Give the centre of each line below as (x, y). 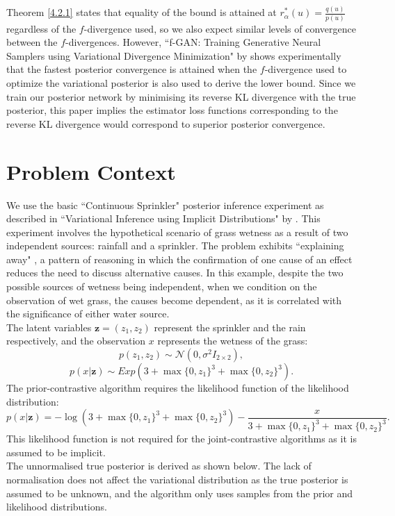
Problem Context (91, 171)
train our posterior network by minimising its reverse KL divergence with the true (181, 96)
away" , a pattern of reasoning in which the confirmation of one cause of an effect (179, 259)
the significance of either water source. (88, 314)
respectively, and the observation (76, 341)
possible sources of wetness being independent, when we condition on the (162, 286)
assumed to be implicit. (56, 452)
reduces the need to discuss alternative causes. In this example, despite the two (175, 273)
